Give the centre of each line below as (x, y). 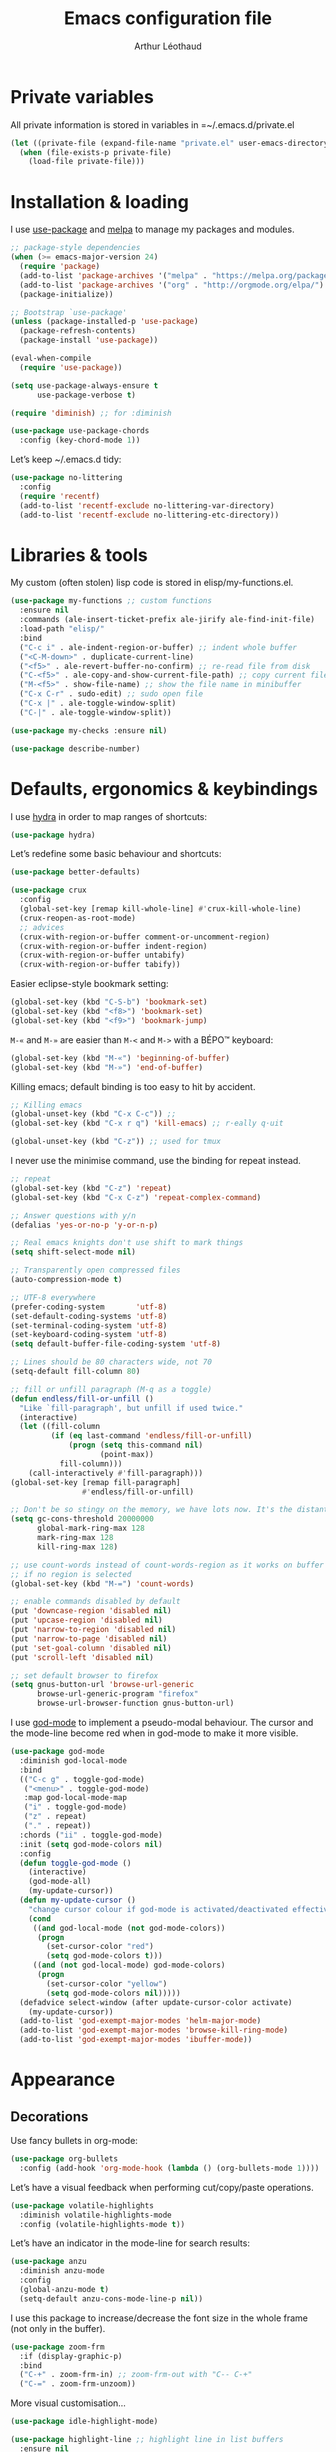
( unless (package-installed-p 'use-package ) (104, 322)
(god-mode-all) (60, 1882)
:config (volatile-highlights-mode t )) (102, 2224)
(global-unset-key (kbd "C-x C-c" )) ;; (93, 1114)
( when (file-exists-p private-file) (95, 152)
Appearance (63, 2079)
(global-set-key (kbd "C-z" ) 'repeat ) (91, 1188)
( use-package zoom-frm (57, 2347)
